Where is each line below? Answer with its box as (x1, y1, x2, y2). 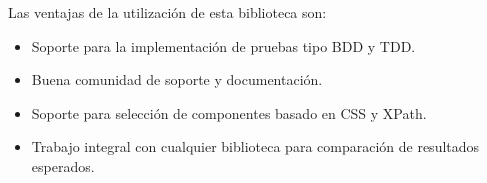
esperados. (31, 155, 95, 176)
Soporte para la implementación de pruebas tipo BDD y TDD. (31, 35, 416, 56)
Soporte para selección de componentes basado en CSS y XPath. (31, 102, 427, 123)
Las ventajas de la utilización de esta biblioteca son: (8, 2, 327, 22)
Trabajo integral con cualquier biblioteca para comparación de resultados (31, 136, 480, 157)
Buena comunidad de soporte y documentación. (31, 69, 323, 90)
